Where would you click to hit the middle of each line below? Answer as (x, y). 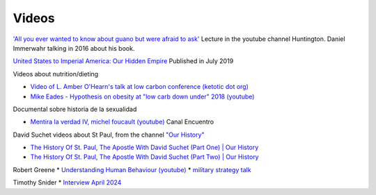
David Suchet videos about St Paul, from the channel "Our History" (109, 135)
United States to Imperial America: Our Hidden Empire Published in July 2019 (123, 61)
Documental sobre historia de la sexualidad (75, 109)
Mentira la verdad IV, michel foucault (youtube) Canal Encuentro (122, 122)
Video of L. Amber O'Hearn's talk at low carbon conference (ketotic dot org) (139, 87)
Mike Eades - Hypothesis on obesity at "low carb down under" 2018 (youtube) (142, 96)
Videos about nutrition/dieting (56, 74)
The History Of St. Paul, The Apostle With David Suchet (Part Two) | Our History (144, 157)
